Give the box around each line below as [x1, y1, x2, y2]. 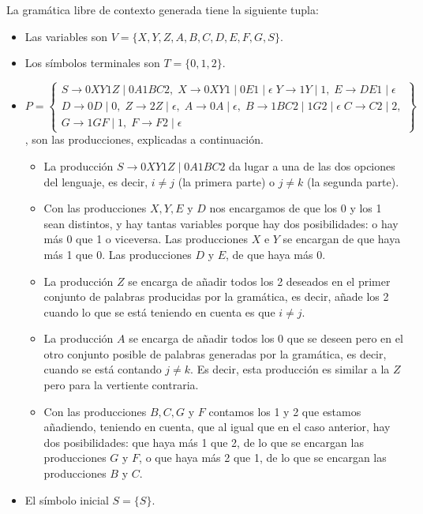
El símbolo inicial [24, 491, 109, 508]
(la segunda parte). [307, 173, 399, 189]
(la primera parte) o [178, 173, 275, 189]
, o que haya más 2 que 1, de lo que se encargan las [139, 449, 387, 466]
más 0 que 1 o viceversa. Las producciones [43, 231, 248, 247]
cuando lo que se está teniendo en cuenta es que [43, 303, 275, 320]
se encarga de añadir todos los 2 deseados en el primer [128, 272, 391, 289]
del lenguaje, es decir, [43, 173, 148, 189]
